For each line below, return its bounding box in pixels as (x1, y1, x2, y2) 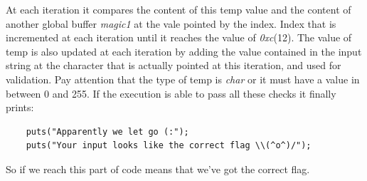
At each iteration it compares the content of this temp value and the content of (6, 2, 351, 16)
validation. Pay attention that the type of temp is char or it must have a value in (6, 71, 360, 86)
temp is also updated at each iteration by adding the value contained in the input (6, 43, 362, 58)
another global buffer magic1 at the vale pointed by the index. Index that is (6, 16, 336, 31)
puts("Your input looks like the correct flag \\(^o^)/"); (26, 140, 312, 151)
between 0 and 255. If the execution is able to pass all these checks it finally (6, 86, 336, 100)
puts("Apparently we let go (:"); (26, 126, 189, 137)
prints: (6, 100, 34, 115)
